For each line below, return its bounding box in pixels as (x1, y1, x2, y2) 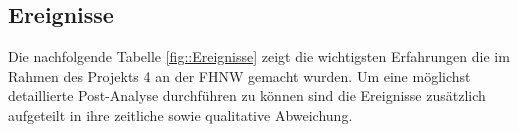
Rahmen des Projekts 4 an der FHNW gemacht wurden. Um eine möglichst (8, 65, 471, 86)
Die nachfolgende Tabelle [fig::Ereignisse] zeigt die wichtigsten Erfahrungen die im (8, 46, 510, 67)
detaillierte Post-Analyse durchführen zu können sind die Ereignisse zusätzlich (8, 85, 486, 106)
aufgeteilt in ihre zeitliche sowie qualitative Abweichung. (8, 104, 353, 125)
